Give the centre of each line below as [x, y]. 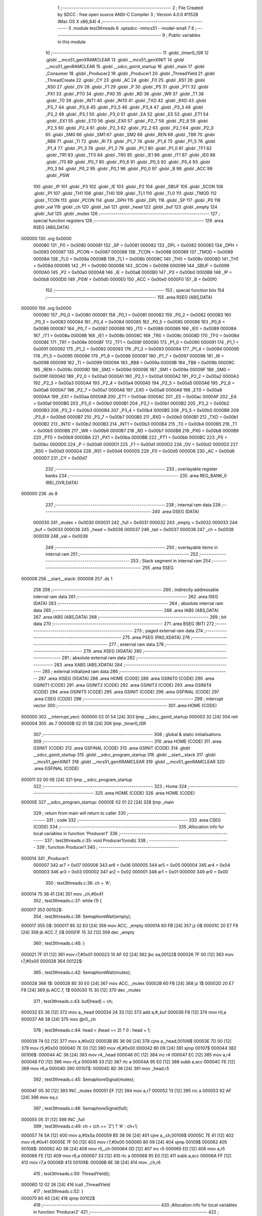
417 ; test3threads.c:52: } [58, 1191]
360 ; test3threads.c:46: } [59, 943]
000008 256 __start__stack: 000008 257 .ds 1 [67, 579]
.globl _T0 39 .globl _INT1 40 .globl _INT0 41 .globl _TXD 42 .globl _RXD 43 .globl [126, 101]
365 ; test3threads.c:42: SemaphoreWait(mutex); [82, 972]
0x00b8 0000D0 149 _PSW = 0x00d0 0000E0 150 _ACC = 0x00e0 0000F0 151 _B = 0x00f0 [125, 279]
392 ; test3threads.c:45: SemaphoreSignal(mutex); [84, 1079]
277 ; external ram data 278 [136, 644]
